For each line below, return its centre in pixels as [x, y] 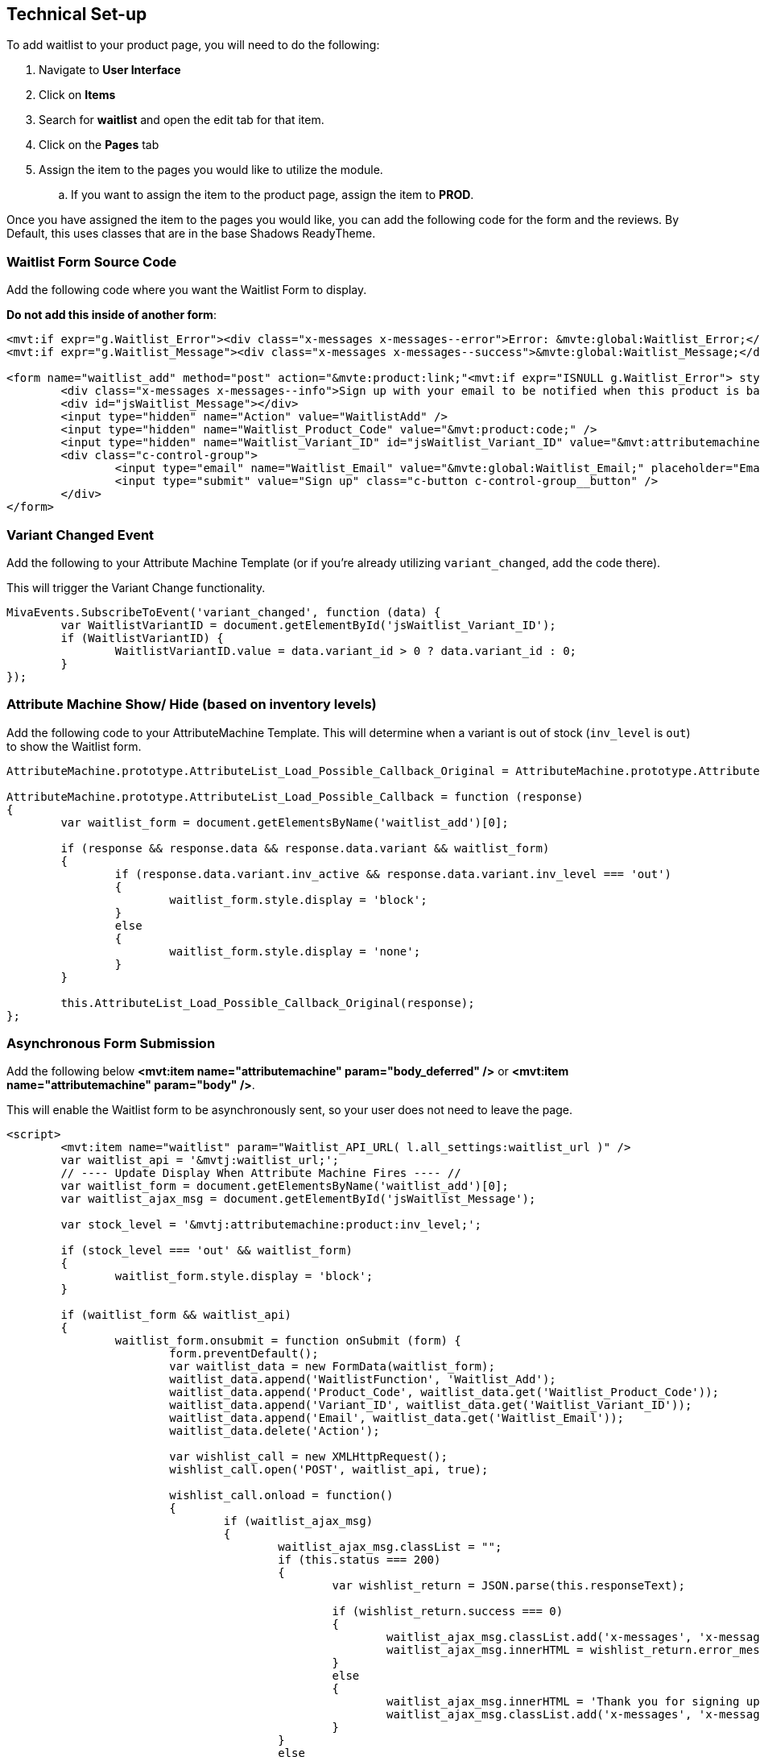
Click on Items [77, 95]
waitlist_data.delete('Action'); [275, 1431]
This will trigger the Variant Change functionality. [136, 587]
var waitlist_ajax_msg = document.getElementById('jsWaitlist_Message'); [298, 1199]
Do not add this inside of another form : [112, 315]
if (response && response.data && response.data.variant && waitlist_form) [305, 848]
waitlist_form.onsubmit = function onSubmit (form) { [288, 1341]
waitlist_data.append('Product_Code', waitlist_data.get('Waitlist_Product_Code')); [444, 1392]
